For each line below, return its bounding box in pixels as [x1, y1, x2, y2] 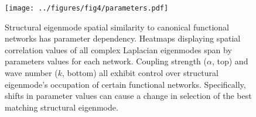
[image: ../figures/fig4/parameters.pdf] [5, 4, 169, 12]
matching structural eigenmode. [5, 101, 118, 113]
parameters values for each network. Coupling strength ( [5, 55, 207, 67]
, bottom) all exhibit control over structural [62, 67, 219, 79]
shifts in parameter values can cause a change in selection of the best [5, 90, 252, 102]
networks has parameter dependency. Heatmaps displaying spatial [5, 32, 241, 44]
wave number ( [5, 67, 58, 79]
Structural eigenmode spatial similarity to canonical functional [5, 20, 229, 33]
